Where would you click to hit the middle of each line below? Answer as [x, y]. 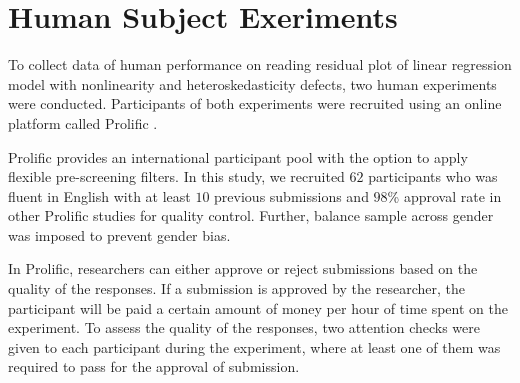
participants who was [433, 176]
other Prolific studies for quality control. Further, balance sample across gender [251, 215]
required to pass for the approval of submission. [154, 366]
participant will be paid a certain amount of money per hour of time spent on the [258, 307]
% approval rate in [444, 195]
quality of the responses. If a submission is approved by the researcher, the [236, 288]
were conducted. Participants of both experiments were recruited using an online [255, 103]
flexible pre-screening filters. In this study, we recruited [176, 176]
